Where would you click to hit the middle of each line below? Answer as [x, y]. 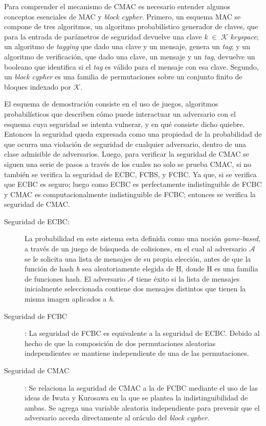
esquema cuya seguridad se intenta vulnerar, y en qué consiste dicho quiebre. [125, 124]
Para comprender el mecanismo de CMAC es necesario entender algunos [117, 6]
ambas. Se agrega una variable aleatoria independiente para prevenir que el [142, 407]
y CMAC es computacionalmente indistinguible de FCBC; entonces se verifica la [130, 194]
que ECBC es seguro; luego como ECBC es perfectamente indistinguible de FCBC [133, 184]
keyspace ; [245, 36]
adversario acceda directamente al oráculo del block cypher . [117, 418]
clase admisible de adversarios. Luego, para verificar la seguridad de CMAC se [127, 154]
